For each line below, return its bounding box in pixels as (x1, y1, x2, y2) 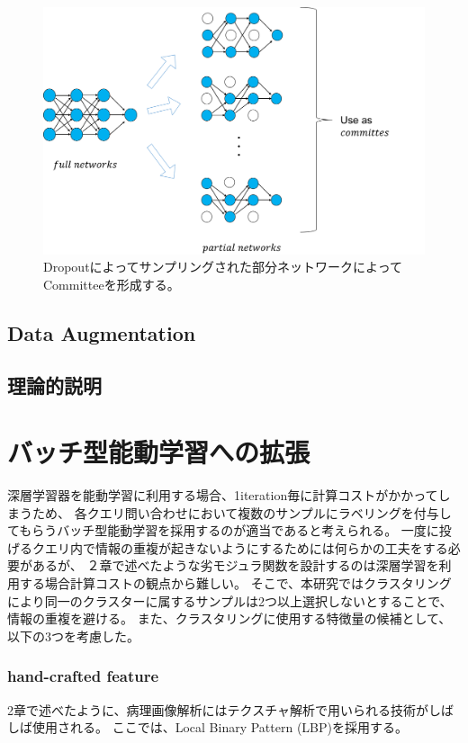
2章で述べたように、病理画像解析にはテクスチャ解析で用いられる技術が (7, 700, 429, 719)
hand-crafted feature (7, 665, 159, 687)
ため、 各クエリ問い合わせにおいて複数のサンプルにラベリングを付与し (31, 503, 452, 522)
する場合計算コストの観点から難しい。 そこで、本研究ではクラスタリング (19, 573, 452, 592)
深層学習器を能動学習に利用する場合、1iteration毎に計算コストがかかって (7, 485, 438, 504)
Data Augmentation (7, 318, 196, 346)
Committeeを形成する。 (43, 274, 180, 293)
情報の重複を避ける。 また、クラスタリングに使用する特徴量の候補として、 (7, 609, 452, 628)
